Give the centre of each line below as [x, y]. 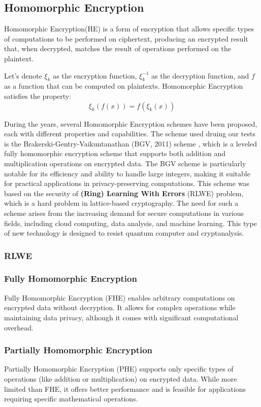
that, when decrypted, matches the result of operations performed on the [118, 48]
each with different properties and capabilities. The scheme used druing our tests [130, 134]
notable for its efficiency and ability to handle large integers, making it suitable [127, 173]
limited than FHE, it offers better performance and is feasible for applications [125, 388]
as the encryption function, [95, 75]
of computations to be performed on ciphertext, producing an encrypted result [126, 38]
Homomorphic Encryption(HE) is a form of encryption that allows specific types [129, 29]
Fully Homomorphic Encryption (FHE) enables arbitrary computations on [120, 297]
